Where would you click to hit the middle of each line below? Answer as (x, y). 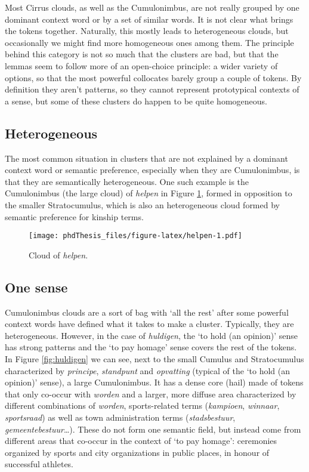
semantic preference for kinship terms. (74, 216)
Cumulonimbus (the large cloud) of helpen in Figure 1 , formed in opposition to (149, 193)
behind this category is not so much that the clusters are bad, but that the (142, 54)
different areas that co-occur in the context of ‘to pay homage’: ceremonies (141, 441)
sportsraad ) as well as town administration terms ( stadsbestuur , (120, 417)
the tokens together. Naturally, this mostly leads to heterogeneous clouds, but (147, 31)
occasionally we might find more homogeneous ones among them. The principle (149, 42)
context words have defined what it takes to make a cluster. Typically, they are (149, 324)
